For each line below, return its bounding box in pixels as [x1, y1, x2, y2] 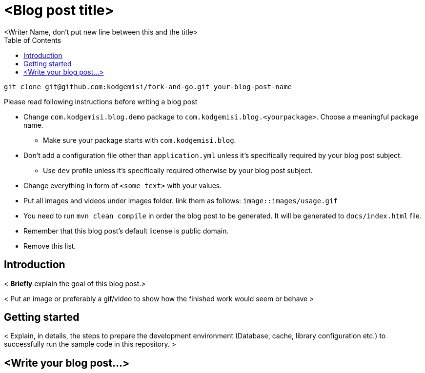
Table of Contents [4, 36, 61, 44]
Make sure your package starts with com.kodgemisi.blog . [43, 136, 236, 144]
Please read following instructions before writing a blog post [4, 97, 198, 106]
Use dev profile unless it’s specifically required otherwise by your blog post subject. [43, 166, 313, 175]
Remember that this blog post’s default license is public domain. [23, 226, 229, 235]
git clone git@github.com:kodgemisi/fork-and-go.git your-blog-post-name [4, 82, 292, 91]
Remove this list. [23, 241, 76, 250]
